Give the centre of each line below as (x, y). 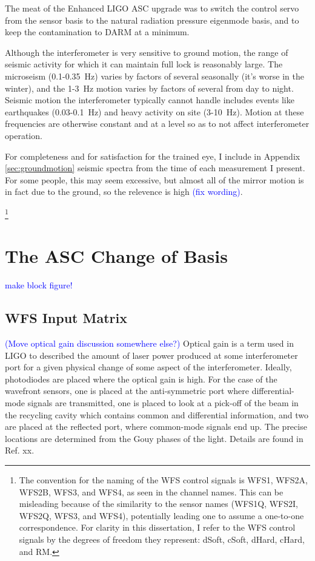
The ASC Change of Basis (116, 256)
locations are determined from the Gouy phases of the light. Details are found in (154, 438)
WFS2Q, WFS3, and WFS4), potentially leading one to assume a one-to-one (161, 515)
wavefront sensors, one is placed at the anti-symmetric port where (127, 391)
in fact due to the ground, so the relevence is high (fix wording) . (124, 192)
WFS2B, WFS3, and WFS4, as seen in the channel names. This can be (151, 491)
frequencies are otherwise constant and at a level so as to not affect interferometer (157, 124)
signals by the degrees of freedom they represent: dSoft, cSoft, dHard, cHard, (162, 539)
